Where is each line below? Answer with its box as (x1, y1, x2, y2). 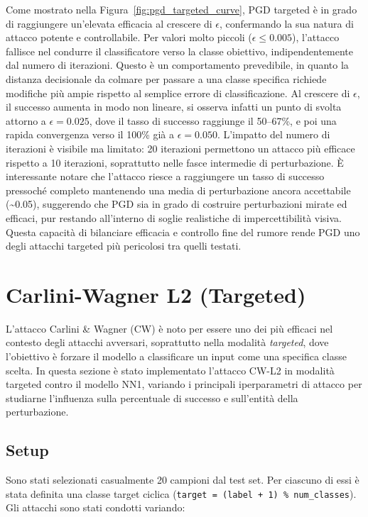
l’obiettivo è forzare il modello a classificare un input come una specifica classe (6, 349, 347, 363)
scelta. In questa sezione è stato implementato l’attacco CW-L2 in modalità (6, 362, 335, 377)
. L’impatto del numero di (217, 127, 330, 142)
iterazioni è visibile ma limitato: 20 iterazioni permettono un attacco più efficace (6, 140, 355, 155)
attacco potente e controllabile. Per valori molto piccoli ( (6, 30, 252, 45)
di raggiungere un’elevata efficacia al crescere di (6, 16, 212, 30)
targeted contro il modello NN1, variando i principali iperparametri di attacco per (6, 377, 362, 391)
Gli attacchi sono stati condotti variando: (6, 500, 185, 515)
